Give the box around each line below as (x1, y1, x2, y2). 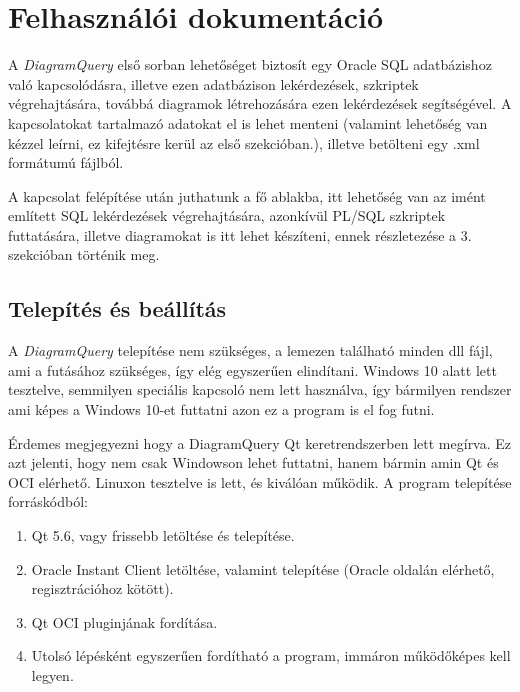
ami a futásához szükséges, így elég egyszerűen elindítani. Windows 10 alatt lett (8, 359, 497, 380)
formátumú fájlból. (8, 152, 124, 173)
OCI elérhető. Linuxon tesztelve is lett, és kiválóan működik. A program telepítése (8, 471, 512, 492)
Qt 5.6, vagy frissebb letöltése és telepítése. (31, 525, 295, 546)
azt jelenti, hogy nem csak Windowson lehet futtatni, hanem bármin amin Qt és (8, 452, 499, 473)
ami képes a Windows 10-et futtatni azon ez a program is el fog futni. (8, 399, 435, 420)
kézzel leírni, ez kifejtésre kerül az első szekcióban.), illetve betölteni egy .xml (8, 132, 480, 153)
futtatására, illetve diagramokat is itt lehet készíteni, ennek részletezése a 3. (8, 224, 472, 245)
